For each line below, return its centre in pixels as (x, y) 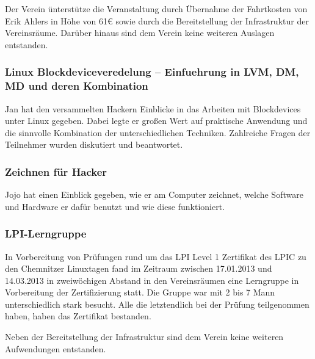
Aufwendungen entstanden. (56, 348)
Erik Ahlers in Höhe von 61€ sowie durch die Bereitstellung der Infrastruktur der (157, 20)
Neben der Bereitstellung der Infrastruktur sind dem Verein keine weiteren (144, 337)
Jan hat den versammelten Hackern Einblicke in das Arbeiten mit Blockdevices (153, 108)
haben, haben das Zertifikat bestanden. (78, 316)
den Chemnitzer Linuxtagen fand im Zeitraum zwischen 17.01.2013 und (139, 268)
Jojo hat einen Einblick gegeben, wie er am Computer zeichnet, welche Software (154, 194)
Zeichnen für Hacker (56, 171)
